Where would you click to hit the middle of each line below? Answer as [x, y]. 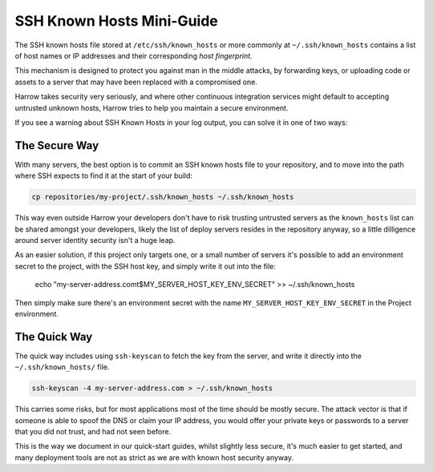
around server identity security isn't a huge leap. [95, 240]
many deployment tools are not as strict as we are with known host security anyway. [154, 458]
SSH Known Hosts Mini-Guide [116, 21]
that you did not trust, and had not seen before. [93, 431]
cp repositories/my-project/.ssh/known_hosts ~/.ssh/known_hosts [163, 197]
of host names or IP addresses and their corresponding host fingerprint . [134, 55]
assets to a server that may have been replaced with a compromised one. [136, 82]
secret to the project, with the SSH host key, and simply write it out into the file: [146, 266]
